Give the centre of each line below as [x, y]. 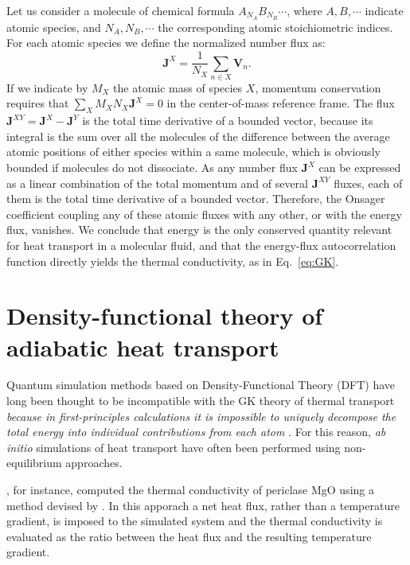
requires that [38, 103]
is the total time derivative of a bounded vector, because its [228, 121]
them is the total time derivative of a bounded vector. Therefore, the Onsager [196, 199]
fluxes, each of [368, 183]
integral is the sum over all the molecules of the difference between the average [198, 136]
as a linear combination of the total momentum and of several [157, 183]
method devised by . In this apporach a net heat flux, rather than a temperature [203, 505]
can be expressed [360, 168]
